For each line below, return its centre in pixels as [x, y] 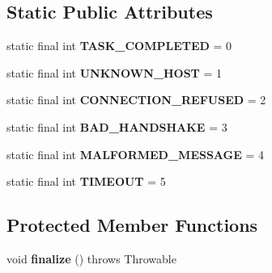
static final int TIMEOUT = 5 [86, 181]
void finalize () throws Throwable [91, 258]
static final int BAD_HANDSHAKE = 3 [117, 126]
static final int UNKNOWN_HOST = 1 [115, 72]
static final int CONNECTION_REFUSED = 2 [136, 100]
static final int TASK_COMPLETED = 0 [119, 46]
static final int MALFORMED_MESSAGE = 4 [136, 154]
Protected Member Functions [132, 225]
